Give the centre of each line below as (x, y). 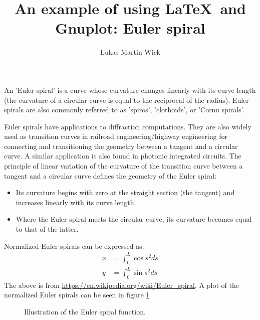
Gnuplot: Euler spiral (130, 28)
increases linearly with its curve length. (76, 202)
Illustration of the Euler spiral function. (85, 312)
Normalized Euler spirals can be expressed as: (74, 246)
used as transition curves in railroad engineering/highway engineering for (116, 136)
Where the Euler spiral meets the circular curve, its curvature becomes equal (134, 219)
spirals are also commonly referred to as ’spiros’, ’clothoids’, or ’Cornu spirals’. (124, 110)
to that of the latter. (47, 229)
